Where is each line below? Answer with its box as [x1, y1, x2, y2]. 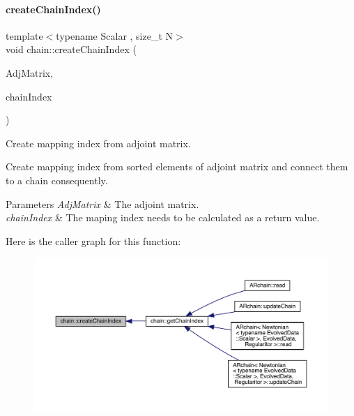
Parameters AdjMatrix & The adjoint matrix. [6, 196, 199, 211]
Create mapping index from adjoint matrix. [6, 135, 191, 150]
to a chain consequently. [6, 172, 108, 187]
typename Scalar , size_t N [56, 28, 174, 43]
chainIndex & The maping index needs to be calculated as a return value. [6, 210, 320, 225]
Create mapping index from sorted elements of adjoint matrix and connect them [6, 159, 348, 174]
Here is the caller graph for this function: [6, 233, 181, 248]
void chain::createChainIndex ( [6, 42, 137, 57]
